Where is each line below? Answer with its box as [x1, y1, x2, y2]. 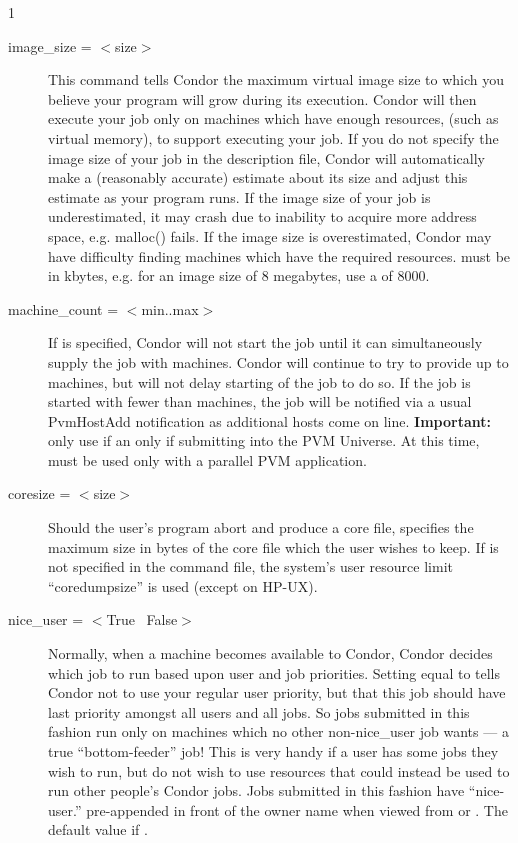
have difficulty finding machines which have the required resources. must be [48, 245, 511, 266]
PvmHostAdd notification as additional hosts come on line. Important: [48, 410, 491, 431]
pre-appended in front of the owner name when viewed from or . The [86, 799, 508, 820]
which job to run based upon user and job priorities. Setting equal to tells [48, 662, 501, 683]
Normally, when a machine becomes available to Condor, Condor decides [48, 643, 493, 664]
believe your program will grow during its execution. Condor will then [48, 88, 477, 109]
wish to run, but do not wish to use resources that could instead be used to [48, 760, 510, 781]
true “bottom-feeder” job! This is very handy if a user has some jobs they [48, 741, 499, 761]
